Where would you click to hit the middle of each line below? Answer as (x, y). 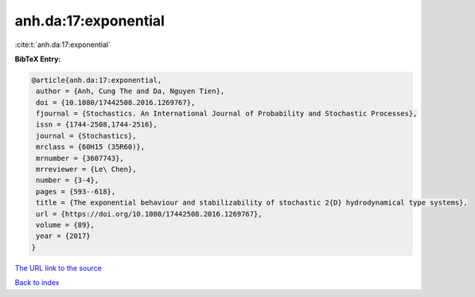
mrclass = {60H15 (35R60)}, (91, 147)
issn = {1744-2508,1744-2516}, (97, 125)
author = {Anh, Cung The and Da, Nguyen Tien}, (130, 91)
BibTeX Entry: (38, 59)
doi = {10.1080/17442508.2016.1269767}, (116, 102)
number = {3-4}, (68, 180)
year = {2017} (63, 236)
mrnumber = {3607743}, (80, 158)
